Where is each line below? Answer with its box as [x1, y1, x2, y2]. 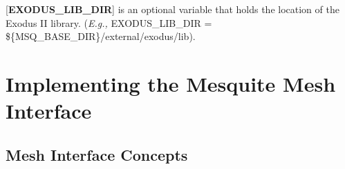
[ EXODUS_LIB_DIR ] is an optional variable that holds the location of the [6, 2, 339, 16]
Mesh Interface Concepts [6, 143, 188, 165]
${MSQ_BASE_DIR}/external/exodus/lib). [6, 29, 196, 43]
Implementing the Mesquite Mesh [6, 69, 336, 97]
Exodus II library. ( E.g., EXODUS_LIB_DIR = [6, 15, 212, 30]
